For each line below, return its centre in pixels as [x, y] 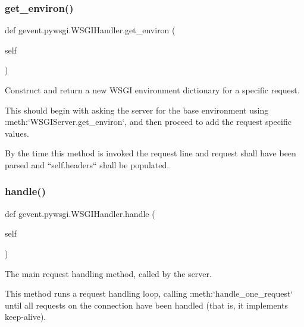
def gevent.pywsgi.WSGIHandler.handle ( [80, 213]
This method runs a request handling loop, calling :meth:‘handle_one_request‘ [149, 293]
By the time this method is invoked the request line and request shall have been [151, 153]
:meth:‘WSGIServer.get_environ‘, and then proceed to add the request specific [148, 122]
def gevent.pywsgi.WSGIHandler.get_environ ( [90, 30]
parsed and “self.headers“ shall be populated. [87, 164]
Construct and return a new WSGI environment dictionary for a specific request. [152, 90]
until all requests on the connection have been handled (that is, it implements [146, 305]
